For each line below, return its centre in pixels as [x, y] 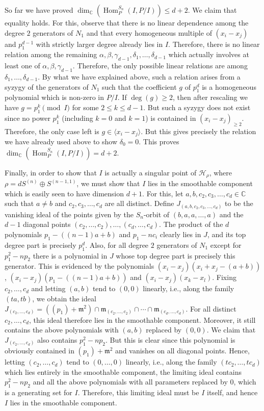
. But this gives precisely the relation [199, 131]
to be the [239, 203]
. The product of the [191, 224]
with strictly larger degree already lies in [99, 44]
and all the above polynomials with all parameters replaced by [130, 382]
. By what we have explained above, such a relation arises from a [139, 76]
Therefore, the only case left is [52, 131]
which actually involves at [209, 54]
